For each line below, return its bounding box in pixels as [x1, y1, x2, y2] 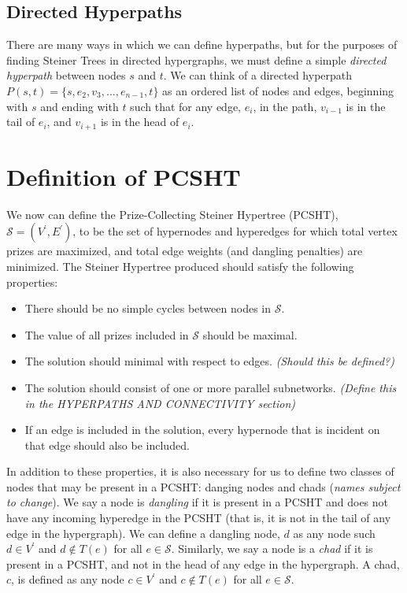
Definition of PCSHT [6, 160, 241, 192]
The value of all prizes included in [24, 326, 189, 343]
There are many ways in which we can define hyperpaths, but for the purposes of [6, 36, 398, 53]
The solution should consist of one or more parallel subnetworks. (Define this [24, 379, 397, 395]
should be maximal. [202, 326, 298, 343]
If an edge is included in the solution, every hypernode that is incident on [24, 421, 380, 438]
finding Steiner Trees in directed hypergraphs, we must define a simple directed [6, 51, 387, 68]
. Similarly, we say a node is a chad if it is [171, 540, 373, 557]
